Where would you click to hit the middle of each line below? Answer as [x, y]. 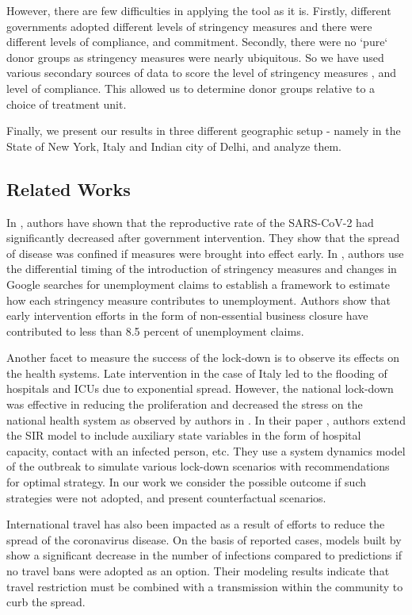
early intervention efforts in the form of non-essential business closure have [187, 315]
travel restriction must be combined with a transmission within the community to [205, 586]
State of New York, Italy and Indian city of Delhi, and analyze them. [174, 146]
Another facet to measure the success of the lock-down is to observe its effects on [203, 357]
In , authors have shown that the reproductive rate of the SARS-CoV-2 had [190, 222]
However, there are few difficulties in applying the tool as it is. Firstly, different [199, 10]
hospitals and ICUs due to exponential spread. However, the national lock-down [200, 388]
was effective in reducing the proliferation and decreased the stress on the [185, 404]
